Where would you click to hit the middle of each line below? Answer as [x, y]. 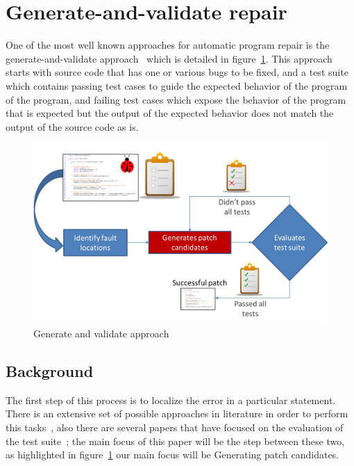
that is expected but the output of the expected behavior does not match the [170, 113]
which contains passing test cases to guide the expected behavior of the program [177, 85]
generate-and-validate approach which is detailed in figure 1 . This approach [169, 58]
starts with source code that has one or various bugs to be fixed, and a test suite [177, 72]
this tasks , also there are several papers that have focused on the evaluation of [175, 427]
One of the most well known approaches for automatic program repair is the [168, 45]
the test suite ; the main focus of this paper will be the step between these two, [175, 441]
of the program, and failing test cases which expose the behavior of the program [176, 99]
